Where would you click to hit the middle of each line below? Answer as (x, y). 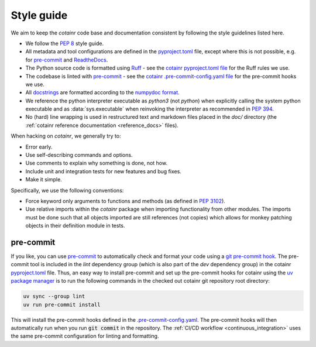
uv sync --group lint (54, 296)
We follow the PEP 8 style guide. (65, 43)
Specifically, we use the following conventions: (67, 190)
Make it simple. (44, 180)
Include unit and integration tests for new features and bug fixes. (103, 171)
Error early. (39, 147)
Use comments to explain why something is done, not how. (97, 163)
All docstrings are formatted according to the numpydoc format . (102, 92)
